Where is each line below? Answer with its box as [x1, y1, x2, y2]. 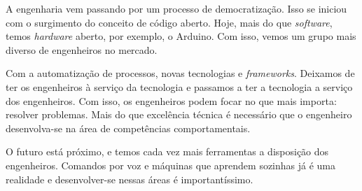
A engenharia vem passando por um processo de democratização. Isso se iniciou [6, 1, 347, 15]
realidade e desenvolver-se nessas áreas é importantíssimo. [6, 171, 253, 186]
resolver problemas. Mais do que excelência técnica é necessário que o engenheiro [6, 107, 352, 122]
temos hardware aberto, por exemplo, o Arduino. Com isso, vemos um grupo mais [6, 29, 356, 43]
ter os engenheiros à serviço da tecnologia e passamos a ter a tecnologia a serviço [6, 79, 353, 94]
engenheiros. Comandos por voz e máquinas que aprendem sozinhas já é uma [6, 157, 336, 172]
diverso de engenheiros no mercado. [6, 42, 158, 57]
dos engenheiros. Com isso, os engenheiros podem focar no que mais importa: [6, 93, 337, 108]
